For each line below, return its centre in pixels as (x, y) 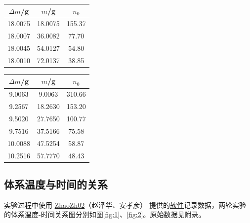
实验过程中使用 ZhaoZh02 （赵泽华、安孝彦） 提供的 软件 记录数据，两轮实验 (125, 204)
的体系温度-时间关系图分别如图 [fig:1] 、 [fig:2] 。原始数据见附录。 (105, 214)
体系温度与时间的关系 (56, 184)
